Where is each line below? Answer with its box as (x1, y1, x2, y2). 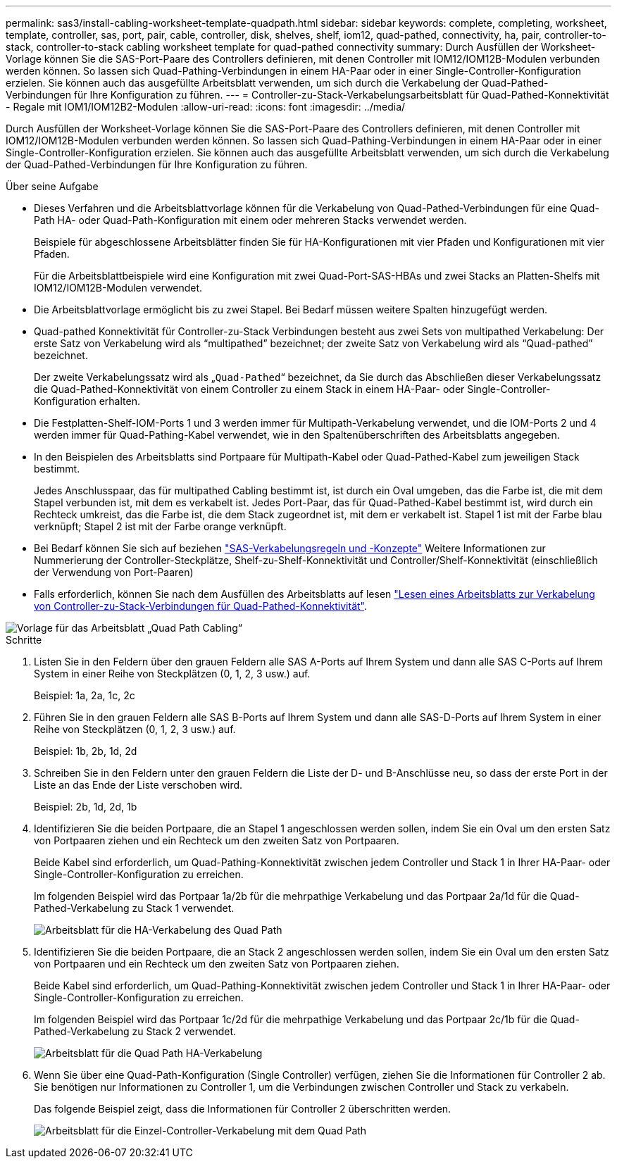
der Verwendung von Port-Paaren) (34, 566, 194, 578)
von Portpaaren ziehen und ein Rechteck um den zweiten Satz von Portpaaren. (34, 834, 399, 846)
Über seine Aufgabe (6, 180, 99, 192)
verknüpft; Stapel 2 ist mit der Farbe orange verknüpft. (34, 520, 287, 532)
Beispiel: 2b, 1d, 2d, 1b (34, 801, 137, 813)
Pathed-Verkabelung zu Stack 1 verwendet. (34, 902, 235, 914)
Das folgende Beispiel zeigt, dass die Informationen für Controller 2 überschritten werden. (34, 1103, 451, 1115)
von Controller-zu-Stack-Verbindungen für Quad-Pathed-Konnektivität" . (34, 600, 368, 612)
